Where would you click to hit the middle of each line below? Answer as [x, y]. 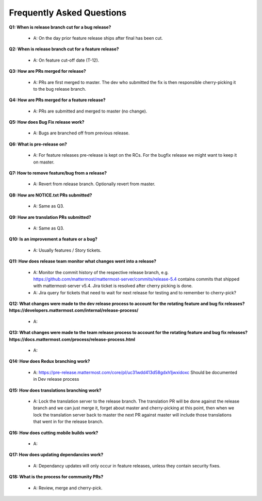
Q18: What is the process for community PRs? [56, 477]
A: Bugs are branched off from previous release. [81, 133]
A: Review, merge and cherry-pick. [68, 488]
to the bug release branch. [60, 89]
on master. [44, 162]
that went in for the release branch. [68, 421]
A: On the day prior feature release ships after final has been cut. [98, 38]
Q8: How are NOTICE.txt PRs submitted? [50, 195]
